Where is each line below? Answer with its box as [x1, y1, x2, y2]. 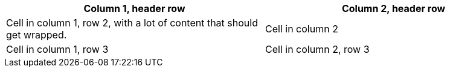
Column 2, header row [341, 2, 446, 14]
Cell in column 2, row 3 [265, 43, 370, 55]
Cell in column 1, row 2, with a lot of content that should [6, 17, 258, 29]
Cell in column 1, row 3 [6, 43, 109, 55]
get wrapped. [6, 29, 67, 41]
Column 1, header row [83, 2, 185, 14]
